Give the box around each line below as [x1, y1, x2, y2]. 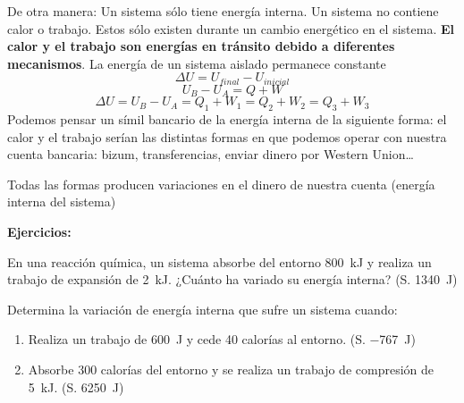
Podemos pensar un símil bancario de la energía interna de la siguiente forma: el [7, 110, 447, 129]
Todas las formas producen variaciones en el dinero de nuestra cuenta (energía [7, 174, 435, 193]
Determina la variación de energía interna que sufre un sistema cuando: [7, 299, 398, 318]
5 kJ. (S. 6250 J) [28, 377, 124, 396]
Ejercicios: [7, 222, 72, 241]
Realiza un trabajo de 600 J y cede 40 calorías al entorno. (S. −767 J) [28, 330, 417, 348]
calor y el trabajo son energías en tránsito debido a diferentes [7, 37, 395, 55]
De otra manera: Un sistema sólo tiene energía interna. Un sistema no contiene [7, 2, 439, 20]
